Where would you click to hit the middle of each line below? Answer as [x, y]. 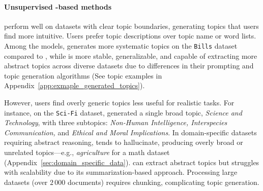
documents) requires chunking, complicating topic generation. [164, 182]
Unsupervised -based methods [58, 6]
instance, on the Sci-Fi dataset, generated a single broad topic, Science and [123, 112]
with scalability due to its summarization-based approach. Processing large [121, 172]
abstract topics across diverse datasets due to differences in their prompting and [129, 66]
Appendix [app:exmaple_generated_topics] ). [75, 85]
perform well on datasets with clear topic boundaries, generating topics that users [131, 26]
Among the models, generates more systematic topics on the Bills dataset [121, 45]
